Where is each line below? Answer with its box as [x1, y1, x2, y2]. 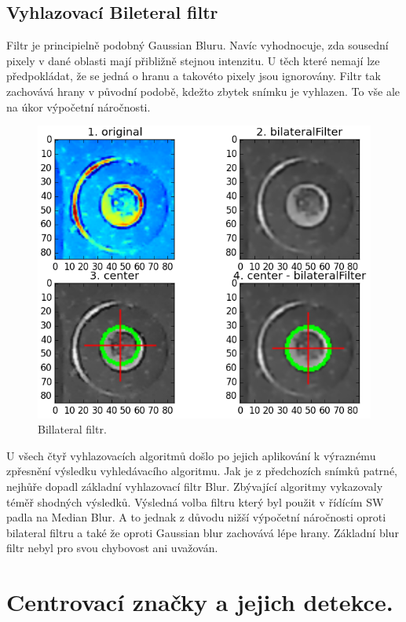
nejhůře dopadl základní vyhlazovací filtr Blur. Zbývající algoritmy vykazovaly [6, 477, 383, 494]
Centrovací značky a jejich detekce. [6, 586, 393, 618]
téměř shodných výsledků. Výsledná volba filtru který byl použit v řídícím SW [6, 493, 384, 510]
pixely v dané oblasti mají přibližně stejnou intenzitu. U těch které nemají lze [6, 52, 380, 68]
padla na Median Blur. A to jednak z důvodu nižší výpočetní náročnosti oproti [6, 509, 386, 525]
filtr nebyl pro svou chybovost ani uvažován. [6, 540, 218, 556]
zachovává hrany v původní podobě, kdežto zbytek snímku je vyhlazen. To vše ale [6, 82, 401, 99]
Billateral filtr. [38, 421, 107, 437]
